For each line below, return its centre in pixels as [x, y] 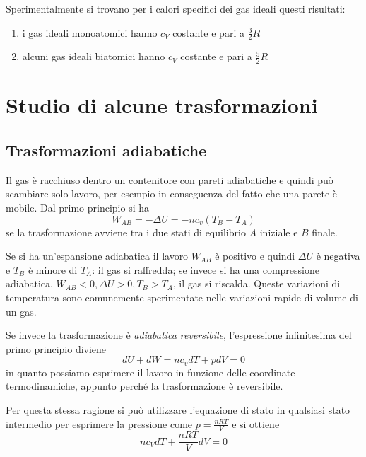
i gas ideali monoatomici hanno [90, 32]
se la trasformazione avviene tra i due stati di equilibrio [126, 232]
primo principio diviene [56, 348]
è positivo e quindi [255, 256]
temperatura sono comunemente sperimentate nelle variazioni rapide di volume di [182, 297]
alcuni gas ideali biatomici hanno [94, 56]
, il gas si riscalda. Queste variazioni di [256, 283]
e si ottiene [256, 423]
